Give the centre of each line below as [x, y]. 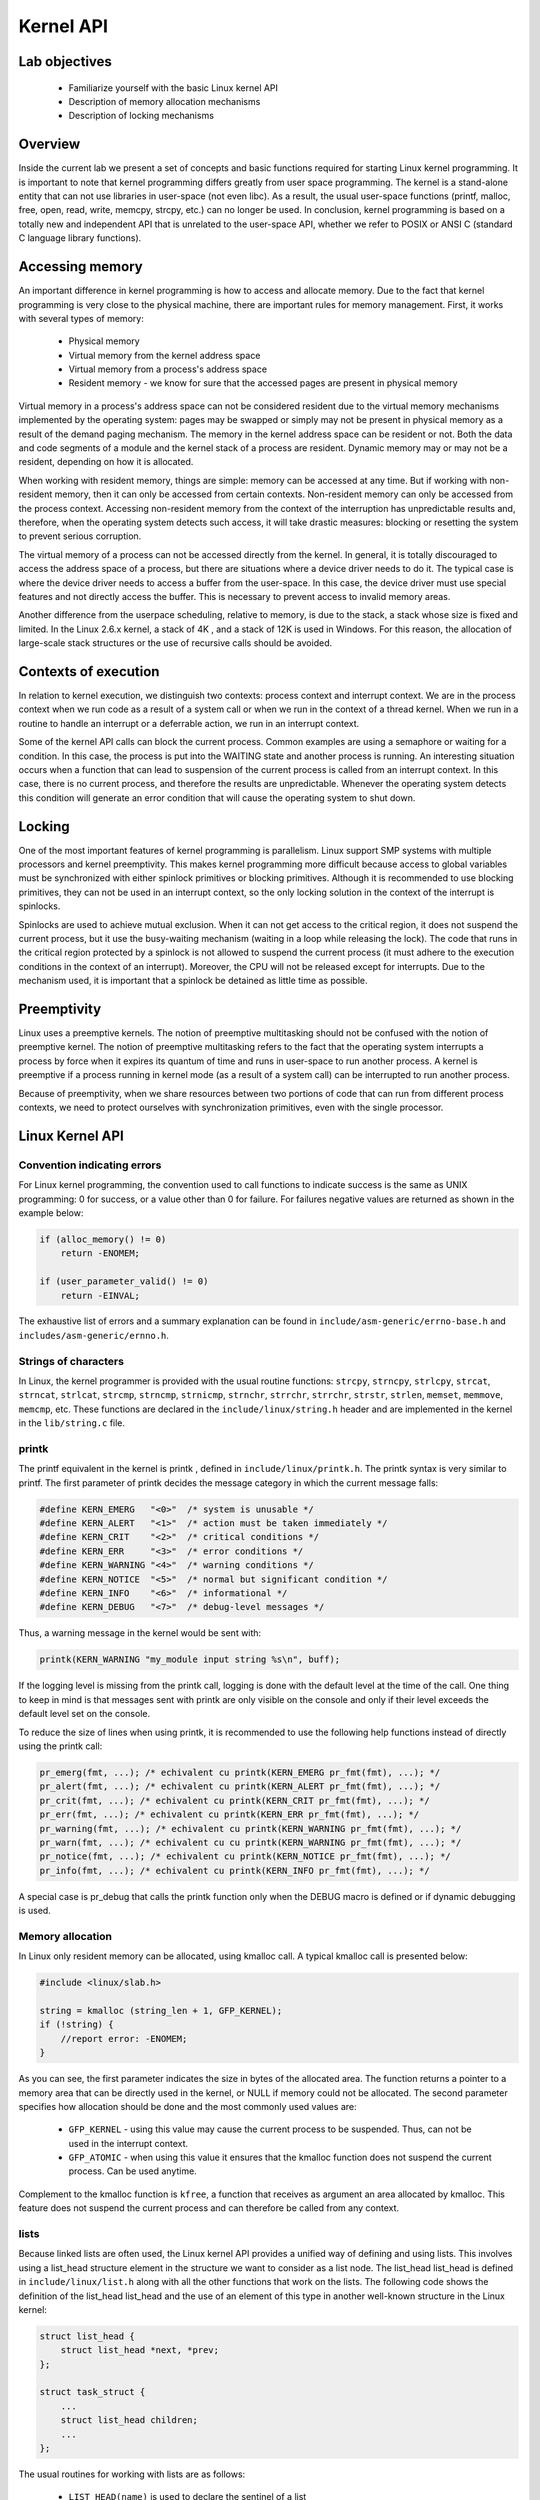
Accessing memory [81, 266]
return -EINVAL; [100, 1295]
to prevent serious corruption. [80, 536]
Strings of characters [71, 1361]
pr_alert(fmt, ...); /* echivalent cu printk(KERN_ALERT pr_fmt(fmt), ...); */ [240, 1786]
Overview [49, 144]
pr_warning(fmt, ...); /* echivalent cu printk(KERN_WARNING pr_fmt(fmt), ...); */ [250, 1828]
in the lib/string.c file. [71, 1423]
